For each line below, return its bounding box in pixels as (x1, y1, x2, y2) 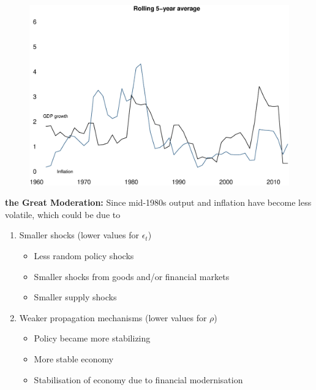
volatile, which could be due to (5, 208, 121, 220)
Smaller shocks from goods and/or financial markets (34, 270, 230, 283)
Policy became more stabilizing (34, 332, 151, 345)
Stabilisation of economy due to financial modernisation (34, 373, 243, 386)
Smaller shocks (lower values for (19, 228, 139, 241)
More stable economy (34, 352, 114, 365)
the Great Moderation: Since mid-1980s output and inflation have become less (5, 196, 312, 209)
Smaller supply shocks (34, 291, 117, 303)
